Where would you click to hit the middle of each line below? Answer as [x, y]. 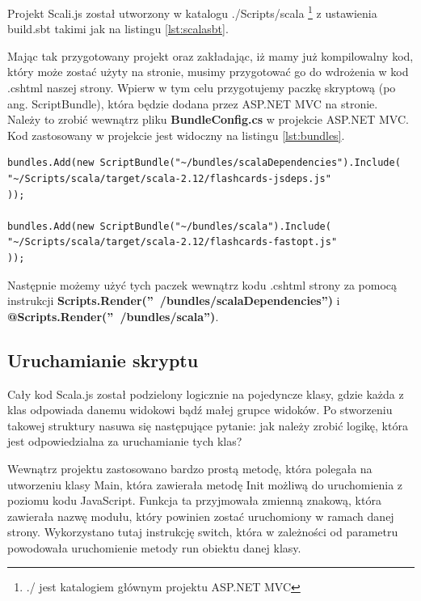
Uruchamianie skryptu [103, 360]
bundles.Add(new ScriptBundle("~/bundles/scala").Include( [169, 226]
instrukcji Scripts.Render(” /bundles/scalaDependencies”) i [174, 300]
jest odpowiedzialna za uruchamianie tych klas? [125, 441]
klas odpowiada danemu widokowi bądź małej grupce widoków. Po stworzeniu [200, 410]
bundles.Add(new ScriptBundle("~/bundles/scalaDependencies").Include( [204, 163]
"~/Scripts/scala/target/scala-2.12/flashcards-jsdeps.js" [169, 179]
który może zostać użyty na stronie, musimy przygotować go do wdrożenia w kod [208, 72]
